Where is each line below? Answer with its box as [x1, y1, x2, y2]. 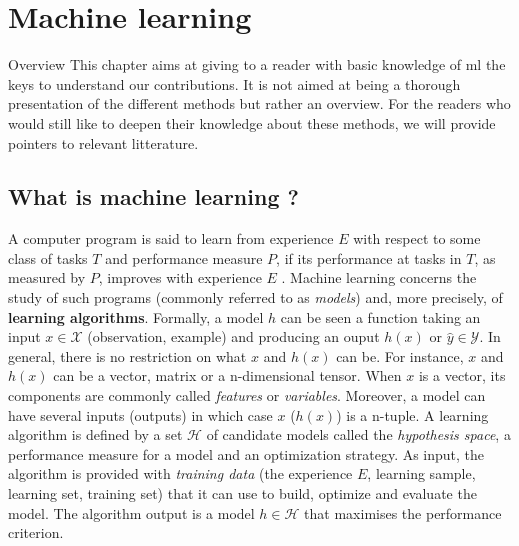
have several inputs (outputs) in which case [8, 404, 273, 425]
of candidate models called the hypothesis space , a [206, 424, 511, 445]
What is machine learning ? [8, 181, 299, 212]
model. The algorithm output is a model [8, 502, 255, 523]
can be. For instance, [336, 345, 464, 366]
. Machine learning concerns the [281, 267, 477, 288]
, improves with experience [98, 267, 262, 288]
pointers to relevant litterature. [8, 132, 199, 153]
